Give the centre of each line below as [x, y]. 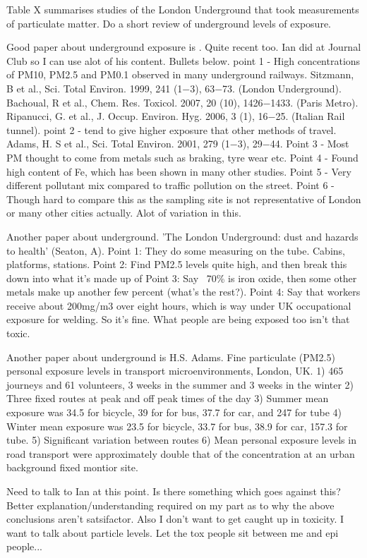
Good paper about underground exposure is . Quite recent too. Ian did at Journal [184, 47]
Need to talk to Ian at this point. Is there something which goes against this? [174, 491]
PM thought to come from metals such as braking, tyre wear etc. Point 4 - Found [182, 157]
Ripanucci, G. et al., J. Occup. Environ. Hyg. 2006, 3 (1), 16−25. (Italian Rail [176, 116]
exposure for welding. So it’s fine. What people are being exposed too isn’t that [178, 319]
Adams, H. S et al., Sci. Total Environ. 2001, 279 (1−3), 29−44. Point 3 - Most [178, 144]
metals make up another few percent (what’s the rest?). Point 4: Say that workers [183, 292]
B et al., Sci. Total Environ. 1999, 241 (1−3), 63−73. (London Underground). [174, 88]
